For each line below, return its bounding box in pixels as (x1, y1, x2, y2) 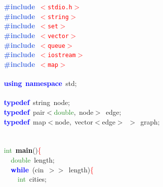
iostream (47, 52, 76, 59)
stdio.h (47, 4, 72, 11)
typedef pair (4, 106, 45, 117)
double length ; (11, 154, 55, 165)
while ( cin (11, 164, 44, 174)
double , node (54, 106, 93, 117)
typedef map (4, 116, 46, 126)
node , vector (55, 116, 93, 126)
